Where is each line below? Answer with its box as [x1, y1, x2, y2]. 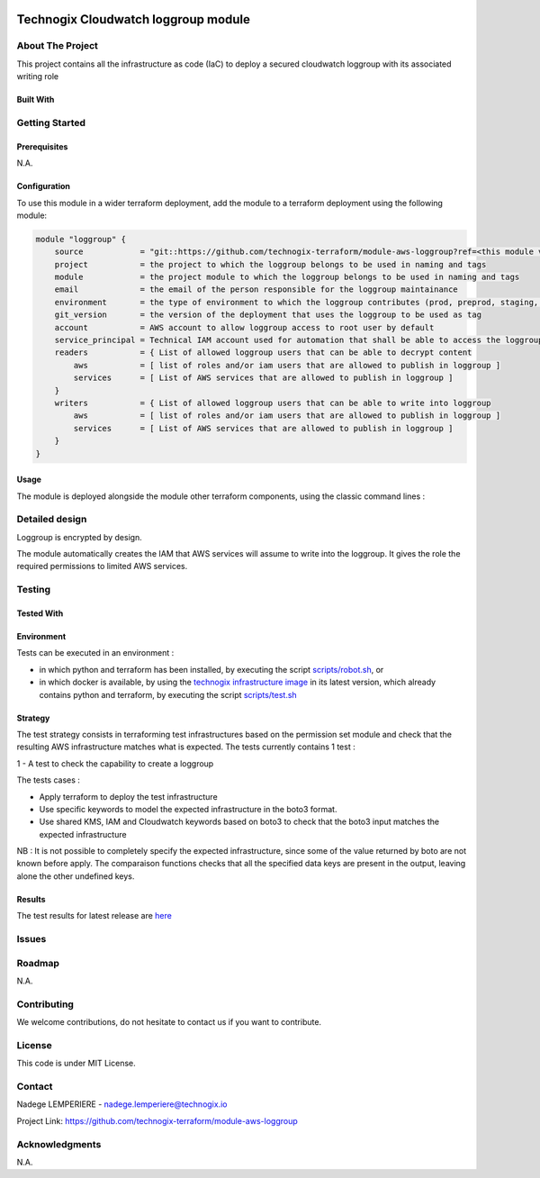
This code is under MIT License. [16, 1058, 137, 1069]
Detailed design [16, 513, 87, 526]
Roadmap [16, 956, 60, 969]
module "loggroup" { [35, 234, 126, 244]
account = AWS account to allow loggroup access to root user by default [54, 322, 435, 332]
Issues [16, 933, 47, 945]
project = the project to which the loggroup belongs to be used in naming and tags [54, 259, 487, 269]
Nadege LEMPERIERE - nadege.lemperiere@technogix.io [16, 1099, 228, 1110]
